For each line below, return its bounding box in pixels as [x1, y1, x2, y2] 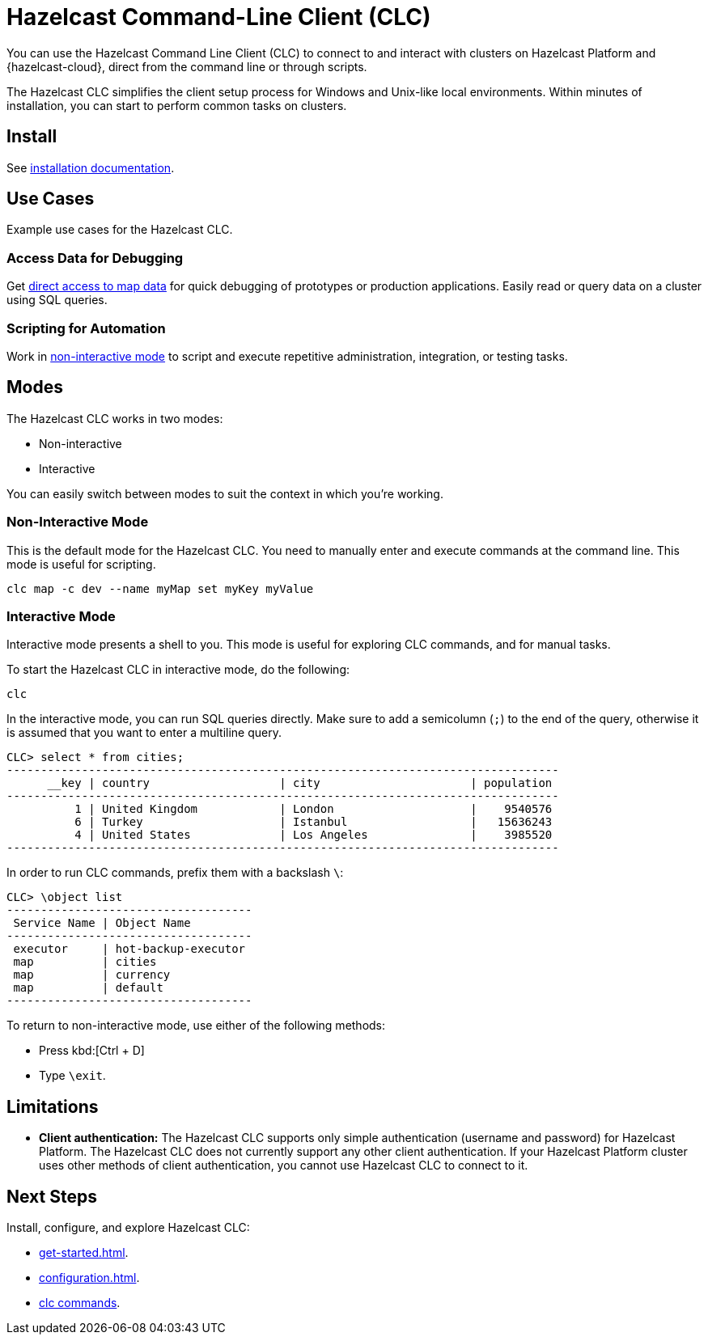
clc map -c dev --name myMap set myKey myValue [6, 582, 314, 595]
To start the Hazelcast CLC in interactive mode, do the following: [6, 662, 350, 677]
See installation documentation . [6, 160, 175, 175]
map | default [13, 981, 163, 995]
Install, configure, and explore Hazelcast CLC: [6, 1220, 250, 1234]
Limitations [6, 1096, 99, 1117]
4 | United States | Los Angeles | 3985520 [74, 828, 553, 842]
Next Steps [6, 1186, 97, 1207]
